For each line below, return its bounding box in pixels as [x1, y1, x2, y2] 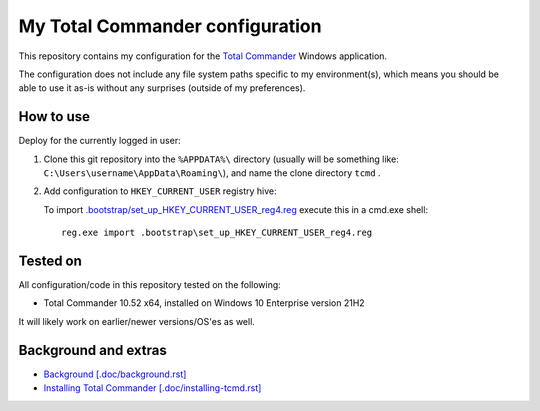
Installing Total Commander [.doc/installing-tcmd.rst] [43, 382, 262, 394]
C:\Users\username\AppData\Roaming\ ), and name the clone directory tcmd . [43, 167, 381, 179]
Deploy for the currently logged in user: [18, 135, 181, 147]
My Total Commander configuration [18, 15, 322, 37]
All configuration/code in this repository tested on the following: [18, 279, 282, 291]
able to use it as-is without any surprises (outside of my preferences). [18, 82, 306, 94]
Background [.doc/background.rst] [43, 368, 187, 380]
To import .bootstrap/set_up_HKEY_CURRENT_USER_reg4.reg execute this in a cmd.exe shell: [43, 203, 429, 215]
